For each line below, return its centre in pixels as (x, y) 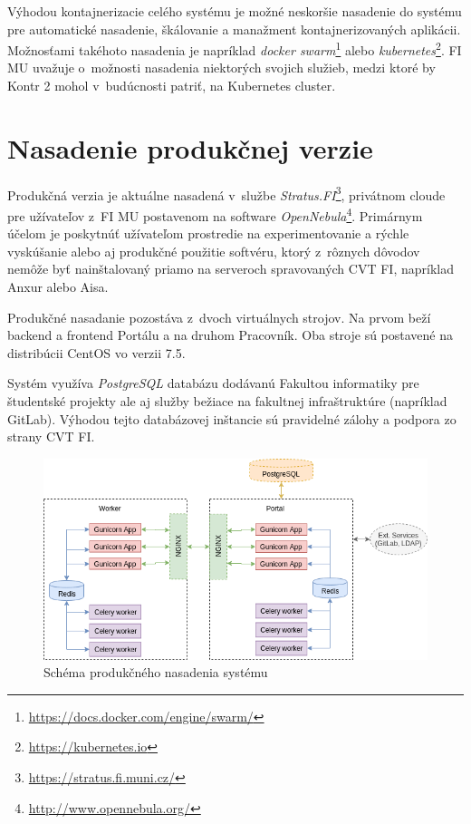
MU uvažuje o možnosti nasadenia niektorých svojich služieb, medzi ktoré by (221, 68)
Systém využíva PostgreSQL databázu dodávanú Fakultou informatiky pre (213, 383)
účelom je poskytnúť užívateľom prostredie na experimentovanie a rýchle (208, 233)
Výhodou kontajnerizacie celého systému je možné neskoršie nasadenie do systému (235, 11)
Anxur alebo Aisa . (58, 287)
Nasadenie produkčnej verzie (190, 147)
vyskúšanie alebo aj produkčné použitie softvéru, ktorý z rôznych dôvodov (214, 251)
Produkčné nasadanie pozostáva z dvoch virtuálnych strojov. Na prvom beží (219, 317)
